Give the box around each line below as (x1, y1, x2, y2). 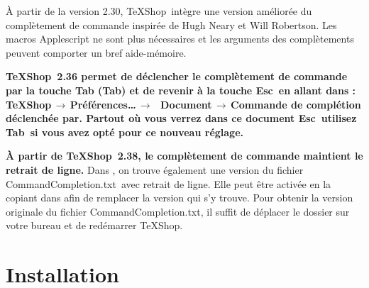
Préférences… (70, 96, 136, 111)
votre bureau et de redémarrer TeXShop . (6, 218, 183, 233)
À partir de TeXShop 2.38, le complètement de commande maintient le (6, 148, 363, 163)
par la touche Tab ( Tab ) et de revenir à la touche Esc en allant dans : (6, 82, 356, 97)
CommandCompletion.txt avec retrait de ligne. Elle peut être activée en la (6, 176, 331, 191)
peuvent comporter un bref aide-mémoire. (6, 45, 187, 60)
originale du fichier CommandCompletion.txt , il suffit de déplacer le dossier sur (6, 204, 350, 218)
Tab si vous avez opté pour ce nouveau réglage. (6, 124, 243, 139)
